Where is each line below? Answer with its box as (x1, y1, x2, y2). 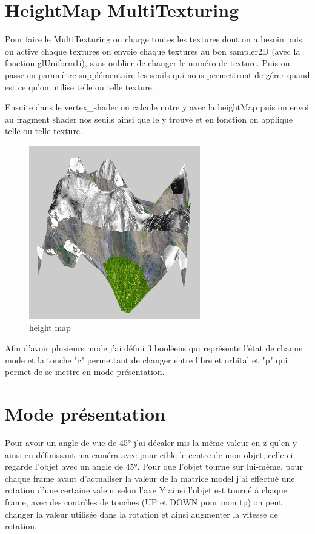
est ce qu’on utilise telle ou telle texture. (5, 80, 154, 93)
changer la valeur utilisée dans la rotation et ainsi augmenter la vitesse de (5, 507, 278, 520)
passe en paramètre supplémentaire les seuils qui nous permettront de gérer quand (5, 68, 310, 81)
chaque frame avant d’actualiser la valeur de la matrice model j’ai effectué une (5, 471, 295, 484)
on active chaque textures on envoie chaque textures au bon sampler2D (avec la (5, 44, 300, 57)
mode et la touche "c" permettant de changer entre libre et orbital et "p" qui (5, 353, 288, 366)
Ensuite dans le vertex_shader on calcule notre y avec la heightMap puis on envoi (5, 101, 309, 113)
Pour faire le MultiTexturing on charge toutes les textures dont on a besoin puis (5, 33, 302, 46)
